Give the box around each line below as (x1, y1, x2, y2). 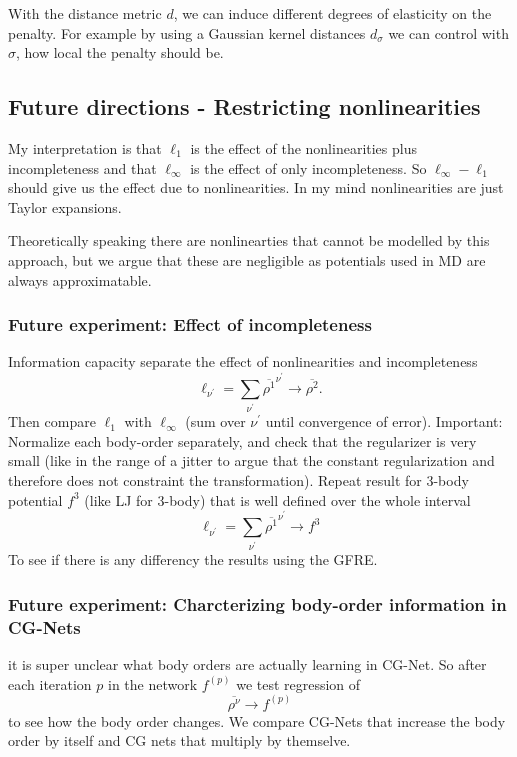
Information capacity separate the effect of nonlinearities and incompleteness (8, 351, 478, 372)
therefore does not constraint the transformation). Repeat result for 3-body (8, 469, 469, 490)
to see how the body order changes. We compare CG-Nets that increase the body (8, 710, 506, 731)
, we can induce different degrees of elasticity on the (173, 3, 492, 23)
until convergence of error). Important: (265, 411, 503, 432)
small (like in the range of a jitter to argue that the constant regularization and (8, 450, 495, 471)
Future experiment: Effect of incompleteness (8, 312, 372, 337)
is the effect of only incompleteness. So (190, 157, 427, 178)
